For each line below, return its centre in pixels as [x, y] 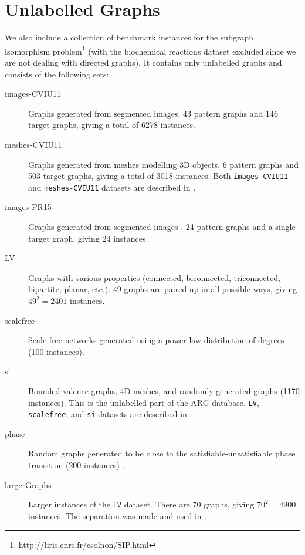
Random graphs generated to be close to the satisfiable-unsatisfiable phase [162, 453]
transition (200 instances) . [77, 465]
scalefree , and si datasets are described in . [110, 414]
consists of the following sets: [57, 74]
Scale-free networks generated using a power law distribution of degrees [156, 340]
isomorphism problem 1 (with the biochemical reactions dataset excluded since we [150, 50]
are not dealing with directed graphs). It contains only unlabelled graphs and [143, 62]
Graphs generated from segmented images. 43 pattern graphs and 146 [153, 113]
